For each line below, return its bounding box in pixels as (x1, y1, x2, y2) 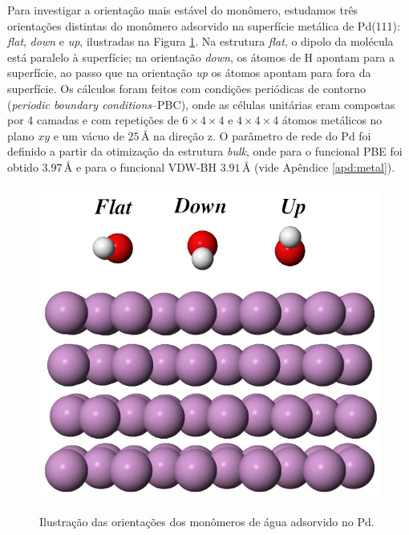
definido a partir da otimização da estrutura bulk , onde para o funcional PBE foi (7, 143, 403, 160)
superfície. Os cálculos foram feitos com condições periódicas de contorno (7, 79, 366, 96)
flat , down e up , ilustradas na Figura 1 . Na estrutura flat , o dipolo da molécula (7, 33, 394, 50)
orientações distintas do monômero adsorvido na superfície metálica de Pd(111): (7, 17, 400, 34)
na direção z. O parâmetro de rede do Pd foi (153, 127, 371, 144)
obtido (7, 158, 38, 175)
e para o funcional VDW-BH (75, 158, 217, 175)
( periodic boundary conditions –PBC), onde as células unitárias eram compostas (7, 95, 395, 112)
